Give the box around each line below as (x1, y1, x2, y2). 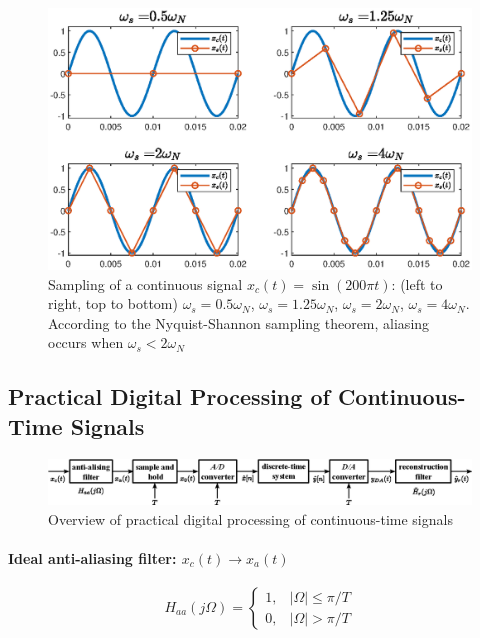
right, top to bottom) (48, 293, 178, 314)
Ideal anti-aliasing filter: (8, 547, 177, 568)
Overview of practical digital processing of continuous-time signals (48, 508, 453, 529)
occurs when (48, 332, 124, 353)
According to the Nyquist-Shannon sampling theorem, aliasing (48, 312, 430, 333)
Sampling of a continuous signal (48, 273, 243, 294)
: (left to (391, 273, 443, 294)
